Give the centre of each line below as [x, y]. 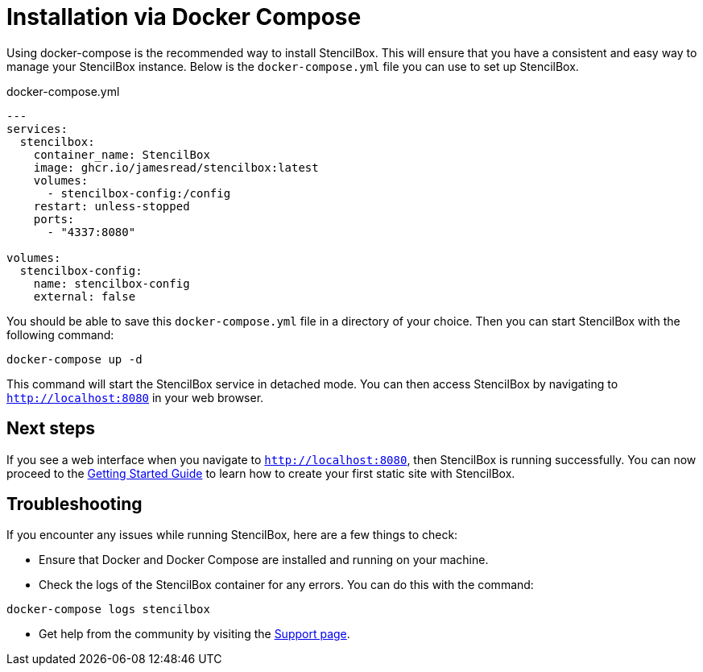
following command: [60, 334]
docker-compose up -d [74, 359]
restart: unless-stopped [112, 206]
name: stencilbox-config [112, 283]
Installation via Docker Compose [184, 17]
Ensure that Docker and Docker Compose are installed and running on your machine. [264, 560]
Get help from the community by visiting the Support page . [194, 634]
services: [37, 129]
